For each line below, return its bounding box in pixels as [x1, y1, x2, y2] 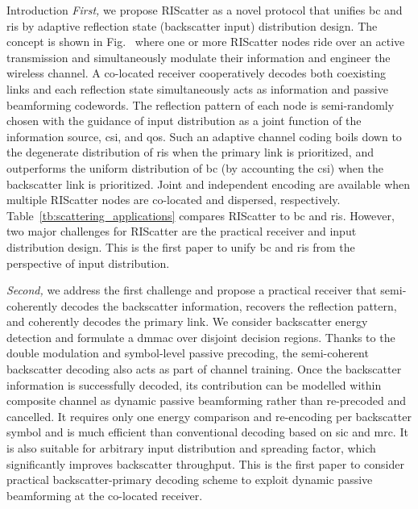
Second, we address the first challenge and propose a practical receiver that [6, 282, 377, 298]
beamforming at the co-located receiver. [6, 486, 203, 503]
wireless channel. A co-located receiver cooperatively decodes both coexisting [6, 65, 386, 81]
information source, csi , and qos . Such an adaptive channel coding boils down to [6, 127, 402, 144]
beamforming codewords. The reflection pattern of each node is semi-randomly [6, 96, 395, 113]
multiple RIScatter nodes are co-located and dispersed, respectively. [6, 191, 341, 208]
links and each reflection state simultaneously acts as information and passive [6, 80, 388, 97]
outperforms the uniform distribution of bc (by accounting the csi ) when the [6, 159, 383, 176]
